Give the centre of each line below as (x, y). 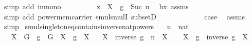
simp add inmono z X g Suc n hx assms (96, 6)
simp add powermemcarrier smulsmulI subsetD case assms (124, 16)
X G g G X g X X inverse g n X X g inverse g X (129, 36)
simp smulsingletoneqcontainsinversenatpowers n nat (96, 26)
